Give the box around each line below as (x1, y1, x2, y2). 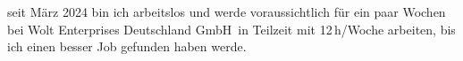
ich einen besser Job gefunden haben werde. (7, 37, 247, 56)
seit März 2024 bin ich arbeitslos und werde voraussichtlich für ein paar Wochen (7, 3, 446, 20)
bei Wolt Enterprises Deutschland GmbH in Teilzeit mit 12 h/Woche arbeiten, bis (7, 19, 456, 38)
